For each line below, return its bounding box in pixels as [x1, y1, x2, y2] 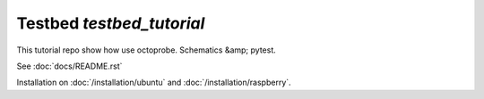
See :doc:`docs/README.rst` [16, 61, 123, 71]
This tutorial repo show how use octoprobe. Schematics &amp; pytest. [16, 45, 277, 55]
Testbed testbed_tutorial [16, 13, 205, 33]
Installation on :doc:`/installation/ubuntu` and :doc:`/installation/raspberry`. [16, 77, 291, 88]
